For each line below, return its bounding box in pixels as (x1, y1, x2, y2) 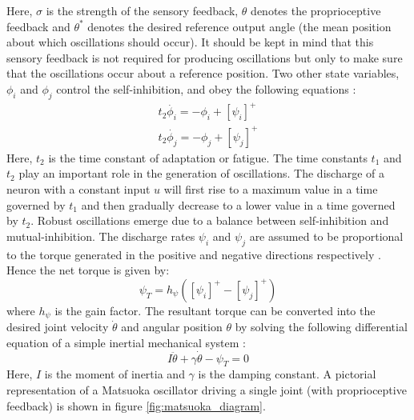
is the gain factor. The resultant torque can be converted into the (54, 302, 376, 318)
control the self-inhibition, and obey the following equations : (56, 80, 356, 97)
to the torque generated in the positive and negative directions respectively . (6, 246, 381, 262)
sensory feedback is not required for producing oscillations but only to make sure (6, 49, 403, 66)
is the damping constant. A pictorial (198, 366, 376, 382)
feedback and (6, 18, 70, 34)
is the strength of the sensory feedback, (46, 2, 239, 18)
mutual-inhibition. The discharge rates (6, 227, 195, 244)
